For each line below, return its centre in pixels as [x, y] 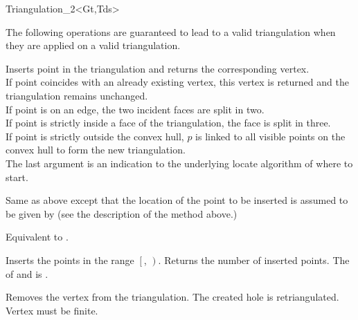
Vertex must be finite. [52, 310]
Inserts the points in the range [70, 260]
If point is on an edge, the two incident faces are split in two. [135, 109]
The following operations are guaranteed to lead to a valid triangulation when [171, 31]
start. [17, 177]
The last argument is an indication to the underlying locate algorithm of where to [179, 163]
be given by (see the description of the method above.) [122, 213]
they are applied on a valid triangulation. [93, 45]
